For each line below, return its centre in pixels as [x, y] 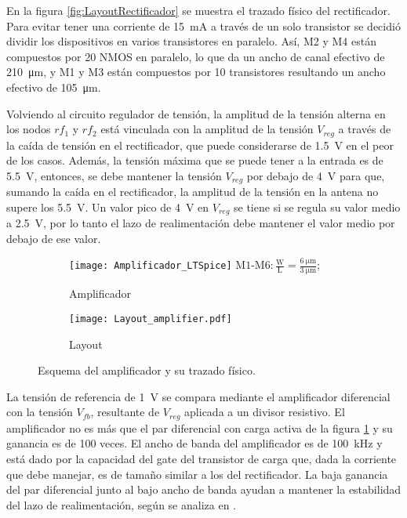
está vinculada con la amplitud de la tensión [207, 129]
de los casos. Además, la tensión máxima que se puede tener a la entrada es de [195, 160]
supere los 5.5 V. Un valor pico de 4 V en [108, 206]
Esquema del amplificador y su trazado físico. [147, 370]
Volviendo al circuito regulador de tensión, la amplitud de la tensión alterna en [196, 113]
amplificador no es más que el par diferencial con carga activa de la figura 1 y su [200, 427]
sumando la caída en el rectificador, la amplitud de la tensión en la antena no [193, 192]
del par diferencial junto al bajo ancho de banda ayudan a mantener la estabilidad [204, 489]
